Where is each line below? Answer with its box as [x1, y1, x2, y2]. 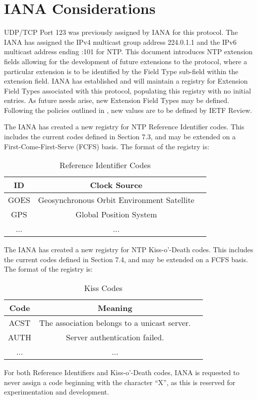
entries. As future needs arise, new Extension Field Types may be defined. [4, 95, 230, 105]
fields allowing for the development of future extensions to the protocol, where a [4, 56, 247, 66]
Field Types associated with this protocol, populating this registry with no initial [4, 85, 251, 96]
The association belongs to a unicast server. [39, 317, 191, 329]
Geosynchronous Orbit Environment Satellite [38, 194, 194, 206]
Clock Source [90, 179, 142, 191]
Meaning [98, 302, 132, 314]
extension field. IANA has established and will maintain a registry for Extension [4, 76, 248, 86]
